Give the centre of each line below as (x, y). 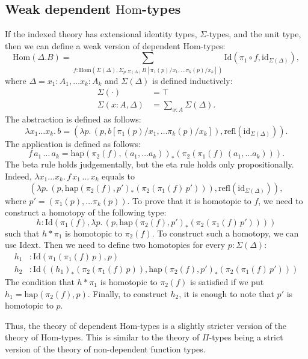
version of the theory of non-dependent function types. (105, 348)
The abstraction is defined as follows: (73, 119)
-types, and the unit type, (254, 34)
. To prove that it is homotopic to (189, 200)
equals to (118, 176)
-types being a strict (246, 337)
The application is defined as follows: (73, 143)
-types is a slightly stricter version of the (212, 325)
